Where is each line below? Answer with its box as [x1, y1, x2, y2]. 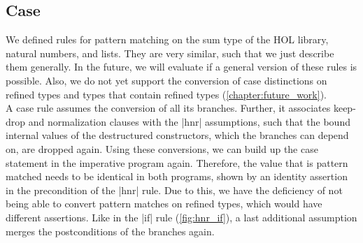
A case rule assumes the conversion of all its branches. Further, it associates [6, 101, 331, 115]
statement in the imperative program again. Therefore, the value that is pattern [6, 155, 348, 170]
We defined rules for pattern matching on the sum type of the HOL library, [6, 32, 329, 47]
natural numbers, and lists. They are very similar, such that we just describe [6, 45, 334, 60]
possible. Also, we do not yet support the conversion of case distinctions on [6, 73, 327, 87]
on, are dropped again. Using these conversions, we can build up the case [6, 141, 318, 156]
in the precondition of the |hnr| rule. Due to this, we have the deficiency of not [6, 182, 343, 197]
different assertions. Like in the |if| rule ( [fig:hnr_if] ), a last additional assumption [6, 209, 357, 224]
